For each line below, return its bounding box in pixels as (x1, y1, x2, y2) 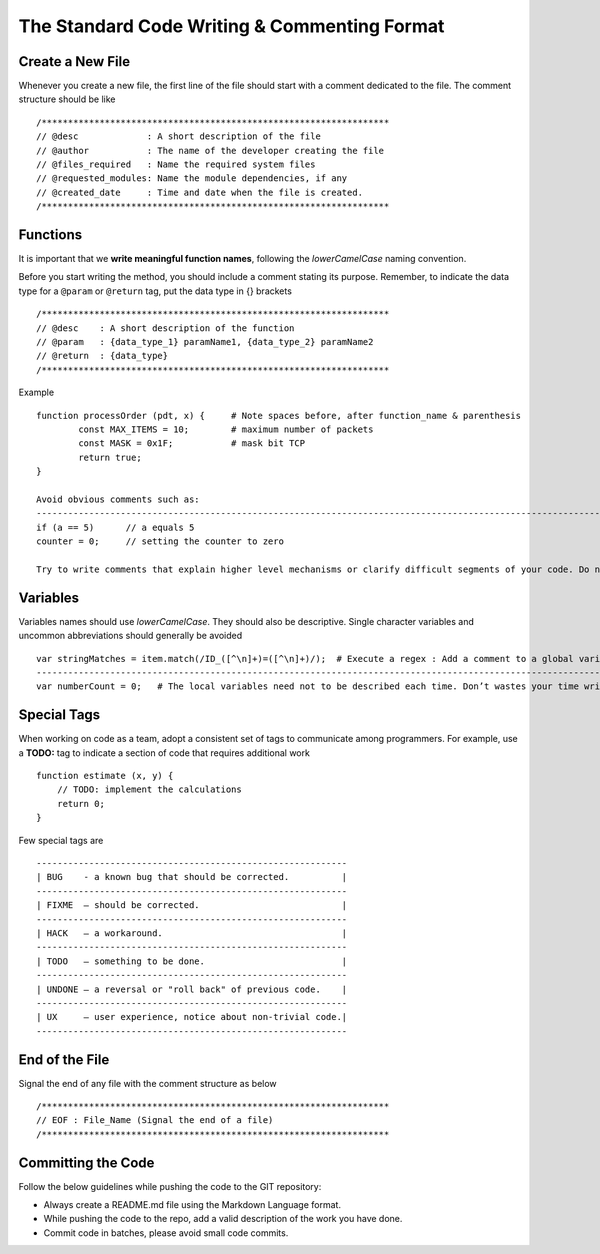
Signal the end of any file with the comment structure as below (18, 1077, 277, 1089)
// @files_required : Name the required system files (36, 159, 316, 170)
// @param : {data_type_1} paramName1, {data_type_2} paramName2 (36, 336, 374, 348)
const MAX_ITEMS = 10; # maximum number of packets (78, 424, 374, 435)
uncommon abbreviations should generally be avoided (18, 630, 243, 642)
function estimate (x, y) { (36, 770, 174, 782)
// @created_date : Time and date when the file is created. (36, 186, 364, 198)
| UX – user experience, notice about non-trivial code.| (36, 1011, 348, 1023)
